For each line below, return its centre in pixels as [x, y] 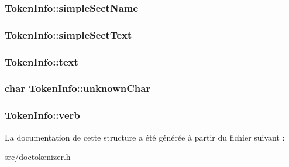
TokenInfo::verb [42, 115]
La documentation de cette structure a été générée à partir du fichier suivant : [145, 137]
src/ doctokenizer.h [38, 157]
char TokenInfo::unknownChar [78, 88]
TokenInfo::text [42, 61]
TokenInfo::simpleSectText [68, 34]
